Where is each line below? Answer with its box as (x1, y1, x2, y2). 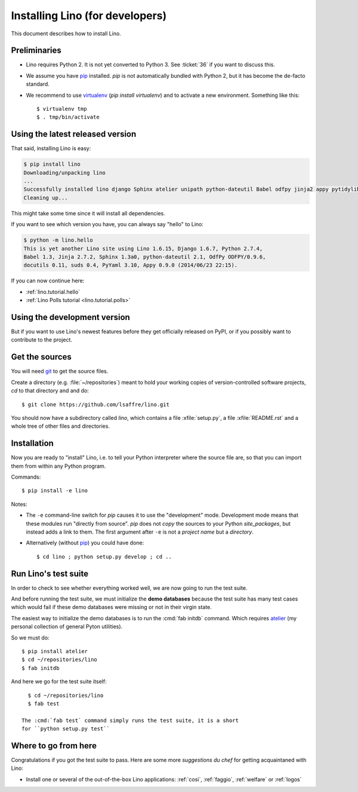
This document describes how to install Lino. (11, 30, 122, 37)
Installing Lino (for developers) (11, 9, 167, 22)
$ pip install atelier (21, 648, 88, 654)
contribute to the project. (11, 336, 73, 343)
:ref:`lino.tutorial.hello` (26, 288, 81, 296)
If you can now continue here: (11, 277, 85, 284)
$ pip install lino (23, 161, 81, 167)
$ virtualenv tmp (36, 105, 87, 112)
